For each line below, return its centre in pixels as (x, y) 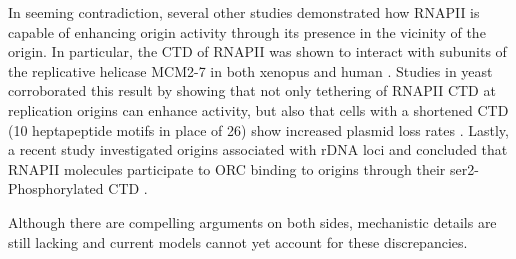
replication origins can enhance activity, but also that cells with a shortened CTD (258, 109)
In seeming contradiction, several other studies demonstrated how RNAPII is (244, 12)
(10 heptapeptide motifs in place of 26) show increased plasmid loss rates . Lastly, (258, 129)
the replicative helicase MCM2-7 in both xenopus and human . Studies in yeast (250, 70)
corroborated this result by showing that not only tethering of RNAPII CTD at (252, 90)
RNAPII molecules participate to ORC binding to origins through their (227, 168)
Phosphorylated (56, 188)
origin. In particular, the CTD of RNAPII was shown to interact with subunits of (257, 51)
